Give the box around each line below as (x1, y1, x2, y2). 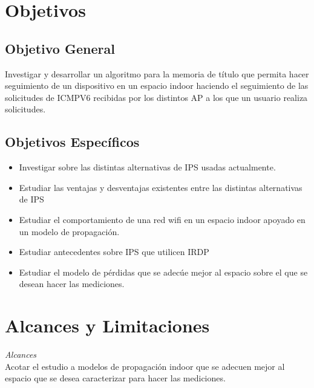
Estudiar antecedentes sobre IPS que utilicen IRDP (19, 245, 209, 258)
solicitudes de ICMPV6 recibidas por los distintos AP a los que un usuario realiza (5, 91, 308, 103)
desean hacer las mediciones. (19, 277, 125, 290)
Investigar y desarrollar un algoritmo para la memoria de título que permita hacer (5, 67, 309, 80)
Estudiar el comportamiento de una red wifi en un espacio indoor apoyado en (19, 213, 306, 225)
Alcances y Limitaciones (5, 313, 210, 338)
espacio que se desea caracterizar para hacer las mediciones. (5, 372, 226, 384)
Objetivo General (5, 39, 115, 57)
